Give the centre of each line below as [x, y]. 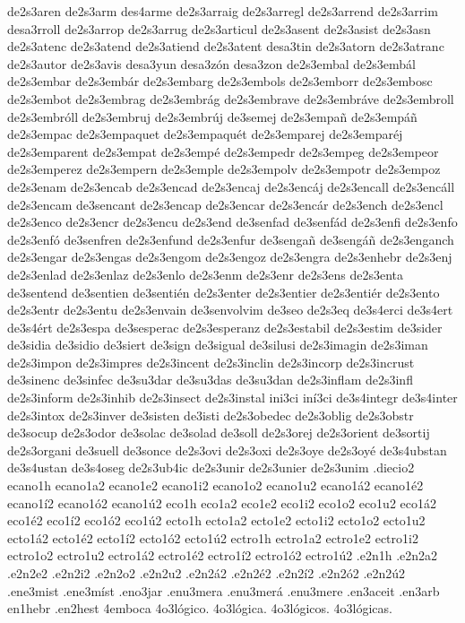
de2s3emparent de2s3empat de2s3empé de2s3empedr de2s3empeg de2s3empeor [223, 151]
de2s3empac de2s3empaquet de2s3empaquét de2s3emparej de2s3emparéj [205, 134]
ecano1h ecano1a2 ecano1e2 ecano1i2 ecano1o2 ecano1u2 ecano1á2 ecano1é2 [215, 485]
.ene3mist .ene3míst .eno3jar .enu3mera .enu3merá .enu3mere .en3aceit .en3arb [224, 590]
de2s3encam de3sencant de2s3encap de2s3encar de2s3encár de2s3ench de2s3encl [225, 204]
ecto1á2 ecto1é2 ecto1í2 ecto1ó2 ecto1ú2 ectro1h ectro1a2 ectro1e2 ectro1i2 [213, 537]
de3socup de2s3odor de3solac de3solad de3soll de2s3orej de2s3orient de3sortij [219, 433]
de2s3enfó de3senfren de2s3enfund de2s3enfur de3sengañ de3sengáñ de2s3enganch [231, 239]
